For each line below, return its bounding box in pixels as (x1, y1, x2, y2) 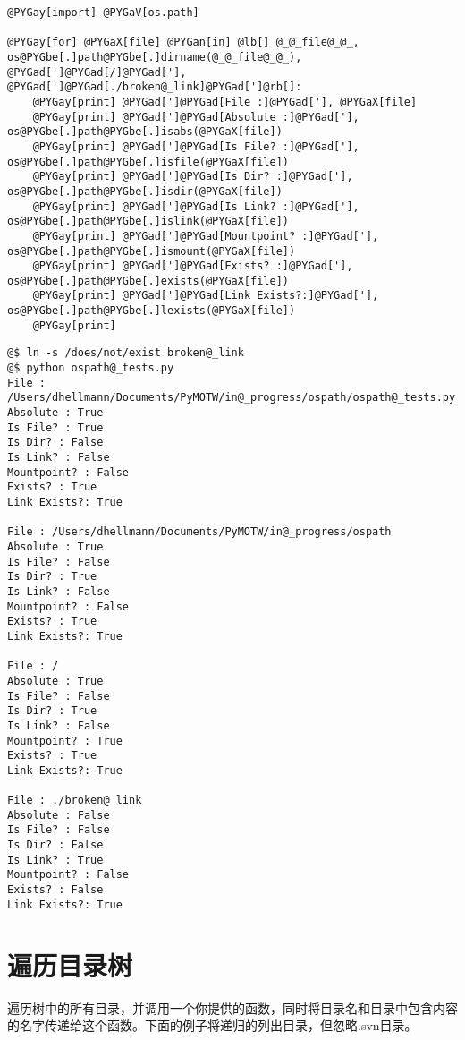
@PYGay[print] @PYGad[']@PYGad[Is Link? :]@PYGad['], (32, 200, 359, 213)
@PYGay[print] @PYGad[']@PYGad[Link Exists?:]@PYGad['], (32, 289, 379, 303)
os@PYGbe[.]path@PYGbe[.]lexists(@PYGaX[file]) (7, 304, 296, 318)
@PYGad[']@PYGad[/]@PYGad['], (7, 65, 187, 79)
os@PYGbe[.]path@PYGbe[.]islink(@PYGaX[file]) (7, 215, 289, 228)
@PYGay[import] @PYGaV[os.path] (7, 6, 199, 19)
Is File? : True (7, 421, 104, 434)
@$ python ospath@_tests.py (7, 362, 174, 375)
